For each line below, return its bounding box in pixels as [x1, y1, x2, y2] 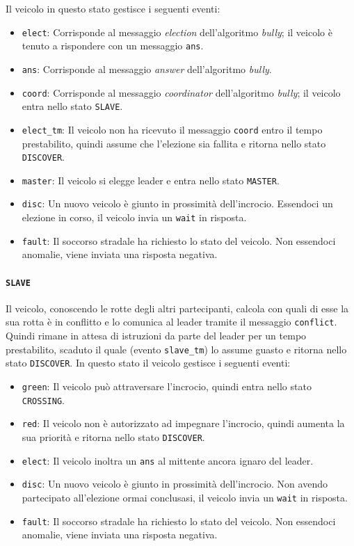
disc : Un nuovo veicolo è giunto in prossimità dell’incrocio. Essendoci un [22, 196, 333, 211]
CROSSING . [22, 392, 65, 407]
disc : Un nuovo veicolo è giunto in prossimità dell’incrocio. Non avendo [22, 476, 328, 491]
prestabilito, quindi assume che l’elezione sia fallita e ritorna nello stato [22, 136, 326, 150]
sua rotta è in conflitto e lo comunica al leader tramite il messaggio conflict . [6, 314, 337, 329]
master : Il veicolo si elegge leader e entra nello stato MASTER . [22, 172, 280, 187]
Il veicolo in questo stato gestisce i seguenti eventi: [6, 1, 220, 15]
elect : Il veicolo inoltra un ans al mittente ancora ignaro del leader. [22, 453, 314, 467]
